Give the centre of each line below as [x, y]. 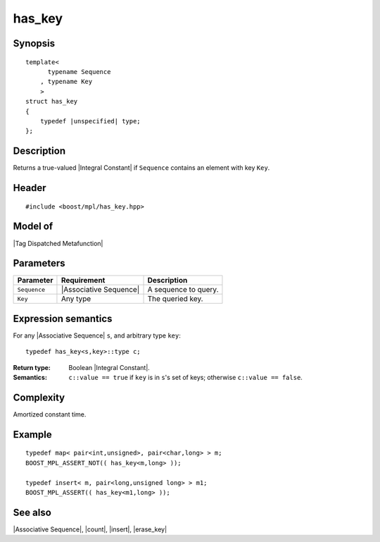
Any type [76, 299]
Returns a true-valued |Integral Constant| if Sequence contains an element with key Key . [141, 168]
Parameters [39, 263]
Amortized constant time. [50, 414]
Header [30, 188]
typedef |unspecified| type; [90, 121]
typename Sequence [79, 72]
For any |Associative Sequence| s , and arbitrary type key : [97, 335]
